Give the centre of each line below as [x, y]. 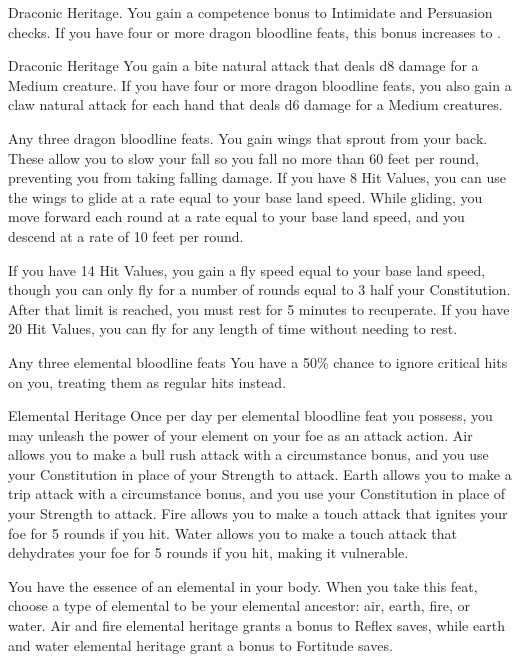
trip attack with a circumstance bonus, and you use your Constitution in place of [257, 493]
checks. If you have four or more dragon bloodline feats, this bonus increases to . [254, 31]
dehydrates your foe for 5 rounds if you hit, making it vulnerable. [208, 552]
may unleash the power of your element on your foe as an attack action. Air [240, 434]
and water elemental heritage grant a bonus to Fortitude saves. [200, 644]
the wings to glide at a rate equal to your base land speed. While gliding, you [245, 196]
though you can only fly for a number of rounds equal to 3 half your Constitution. [259, 289]
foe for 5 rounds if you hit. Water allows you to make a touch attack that [233, 532]
